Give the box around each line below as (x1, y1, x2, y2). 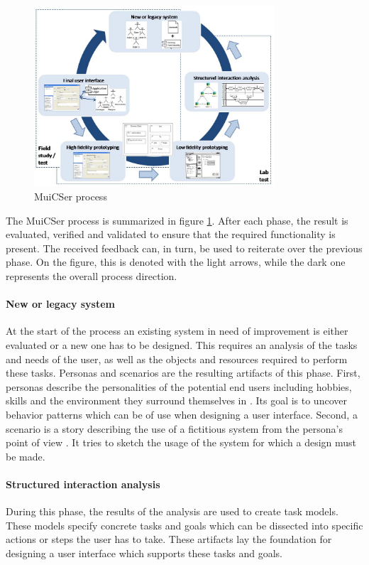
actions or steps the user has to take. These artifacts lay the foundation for (6, 532, 332, 547)
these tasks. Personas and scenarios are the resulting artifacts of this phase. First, (6, 365, 360, 380)
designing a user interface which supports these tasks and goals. (6, 545, 282, 560)
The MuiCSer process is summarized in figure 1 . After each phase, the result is (6, 212, 348, 227)
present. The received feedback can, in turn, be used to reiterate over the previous (6, 240, 363, 255)
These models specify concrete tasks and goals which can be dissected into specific (6, 517, 363, 532)
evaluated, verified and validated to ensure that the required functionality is (6, 227, 336, 242)
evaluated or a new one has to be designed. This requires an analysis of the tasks (6, 337, 358, 352)
